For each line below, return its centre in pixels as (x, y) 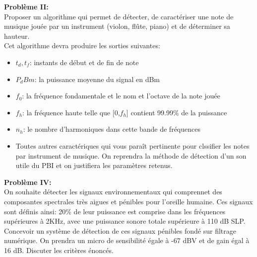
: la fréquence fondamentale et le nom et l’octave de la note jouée (121, 96)
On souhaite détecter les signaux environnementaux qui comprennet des (113, 192)
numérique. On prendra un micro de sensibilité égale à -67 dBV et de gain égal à (127, 240)
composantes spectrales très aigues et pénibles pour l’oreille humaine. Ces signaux (128, 201)
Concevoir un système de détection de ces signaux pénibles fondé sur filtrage (120, 230)
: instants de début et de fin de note (84, 62)
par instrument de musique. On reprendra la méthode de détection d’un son (131, 155)
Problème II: (26, 6)
